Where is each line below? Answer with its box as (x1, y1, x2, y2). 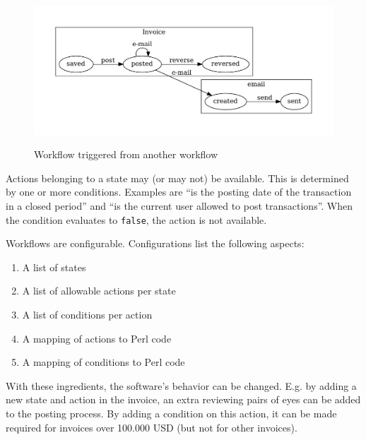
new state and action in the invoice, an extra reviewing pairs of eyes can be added (6, 392, 361, 407)
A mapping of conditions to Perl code (22, 355, 185, 369)
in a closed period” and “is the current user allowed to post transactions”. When (6, 198, 353, 213)
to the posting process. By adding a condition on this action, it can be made (6, 405, 337, 420)
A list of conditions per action (22, 307, 153, 321)
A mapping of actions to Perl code (22, 331, 172, 345)
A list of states (22, 259, 86, 274)
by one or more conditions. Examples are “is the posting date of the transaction (6, 184, 352, 199)
